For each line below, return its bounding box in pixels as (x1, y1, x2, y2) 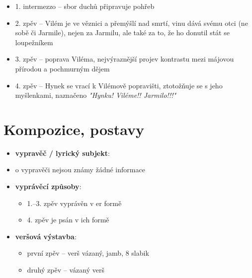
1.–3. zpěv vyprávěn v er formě (27, 198, 122, 208)
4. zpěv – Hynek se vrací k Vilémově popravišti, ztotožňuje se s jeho (15, 80, 223, 90)
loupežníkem (15, 37, 53, 47)
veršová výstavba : (15, 231, 77, 241)
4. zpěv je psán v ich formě (27, 214, 109, 225)
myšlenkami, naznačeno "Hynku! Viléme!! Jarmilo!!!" (15, 90, 176, 100)
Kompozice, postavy (3, 119, 144, 139)
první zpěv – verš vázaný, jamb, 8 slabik (27, 248, 149, 258)
